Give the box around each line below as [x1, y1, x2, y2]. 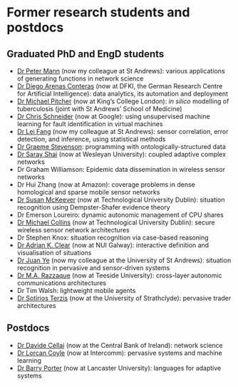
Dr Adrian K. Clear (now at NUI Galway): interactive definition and [16, 241, 209, 249]
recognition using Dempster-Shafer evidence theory [16, 203, 170, 211]
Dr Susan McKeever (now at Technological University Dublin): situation [16, 195, 225, 204]
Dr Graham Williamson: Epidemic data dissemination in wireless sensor [16, 165, 226, 173]
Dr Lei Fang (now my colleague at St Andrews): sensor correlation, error [16, 128, 229, 135]
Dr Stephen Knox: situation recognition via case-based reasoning [16, 233, 209, 242]
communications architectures [16, 279, 107, 287]
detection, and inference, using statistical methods [16, 135, 166, 143]
